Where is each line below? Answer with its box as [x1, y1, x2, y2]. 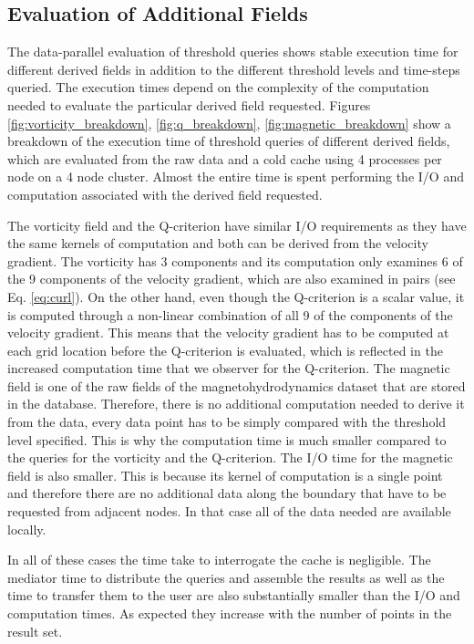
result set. [7, 621, 63, 640]
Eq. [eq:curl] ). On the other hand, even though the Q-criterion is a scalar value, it [7, 286, 465, 306]
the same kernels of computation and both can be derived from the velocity [7, 234, 428, 253]
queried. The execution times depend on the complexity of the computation [7, 78, 429, 97]
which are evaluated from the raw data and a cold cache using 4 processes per [7, 149, 442, 168]
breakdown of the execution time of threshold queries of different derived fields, [7, 131, 450, 151]
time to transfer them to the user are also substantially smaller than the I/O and [7, 586, 460, 605]
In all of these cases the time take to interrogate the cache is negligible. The [7, 550, 431, 569]
